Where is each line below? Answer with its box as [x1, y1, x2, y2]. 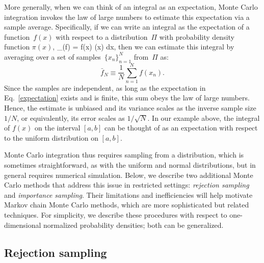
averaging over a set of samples [4, 51, 101, 62]
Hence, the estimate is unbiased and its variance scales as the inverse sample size [4, 102, 256, 113]
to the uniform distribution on [4, 132, 98, 143]
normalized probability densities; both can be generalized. [43, 219, 224, 230]
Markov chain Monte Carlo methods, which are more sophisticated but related [4, 199, 249, 210]
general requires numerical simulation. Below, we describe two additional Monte [4, 169, 253, 180]
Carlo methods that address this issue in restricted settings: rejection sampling [4, 179, 249, 190]
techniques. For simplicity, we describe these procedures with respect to [4, 209, 227, 220]
